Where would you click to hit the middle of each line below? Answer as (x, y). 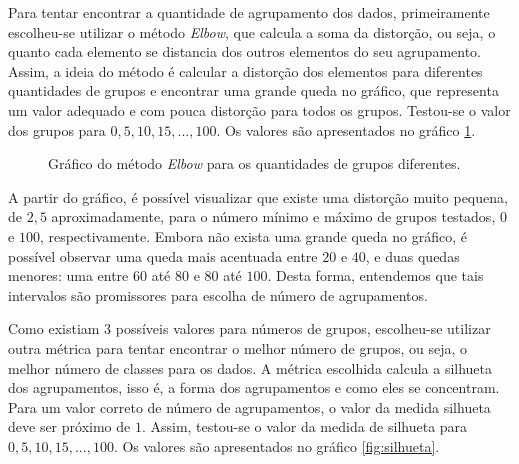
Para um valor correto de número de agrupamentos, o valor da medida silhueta (249, 406)
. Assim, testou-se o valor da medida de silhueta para (304, 426)
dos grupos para (57, 129)
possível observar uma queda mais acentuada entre (163, 255)
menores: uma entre (68, 275)
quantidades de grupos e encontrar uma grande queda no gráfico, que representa (253, 90)
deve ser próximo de (69, 426)
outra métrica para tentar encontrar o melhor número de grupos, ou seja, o (238, 347)
